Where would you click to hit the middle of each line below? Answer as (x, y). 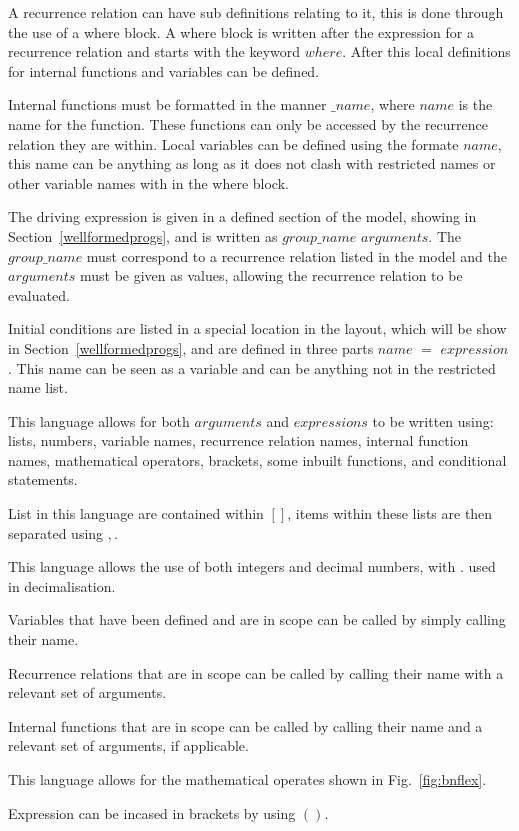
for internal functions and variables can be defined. (164, 70)
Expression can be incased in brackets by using (152, 812)
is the (475, 104)
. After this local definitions (426, 51)
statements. (43, 479)
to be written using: (433, 420)
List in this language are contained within (136, 513)
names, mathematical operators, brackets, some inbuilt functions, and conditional (257, 459)
